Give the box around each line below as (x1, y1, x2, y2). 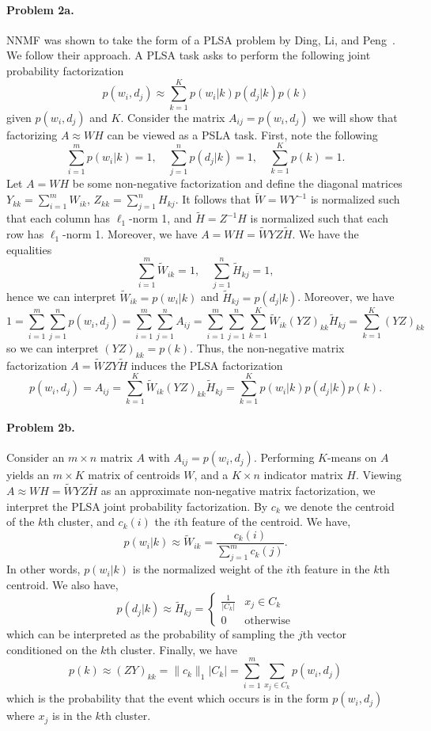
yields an (6, 466, 50, 483)
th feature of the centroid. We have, (177, 513, 351, 530)
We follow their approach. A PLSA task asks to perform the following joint (6, 47, 371, 63)
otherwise (244, 615, 290, 627)
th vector (302, 626, 347, 642)
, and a (194, 466, 229, 483)
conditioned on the (6, 641, 97, 657)
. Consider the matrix (120, 109, 225, 125)
